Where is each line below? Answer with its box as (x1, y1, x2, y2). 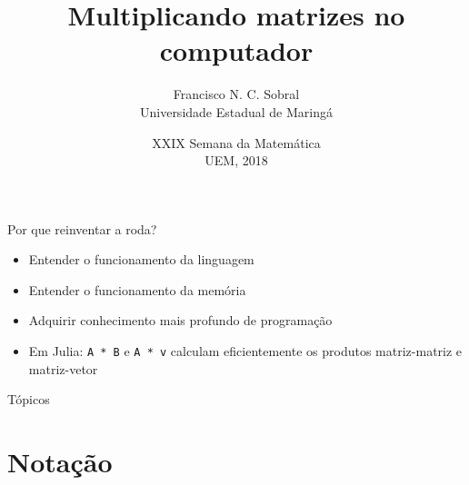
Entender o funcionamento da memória (28, 280, 246, 299)
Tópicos (7, 390, 50, 409)
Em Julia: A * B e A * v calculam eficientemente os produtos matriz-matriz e (28, 341, 463, 361)
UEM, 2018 (205, 151, 268, 170)
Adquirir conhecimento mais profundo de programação (28, 311, 333, 330)
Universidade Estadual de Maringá (139, 102, 333, 121)
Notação (7, 443, 113, 480)
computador (159, 32, 314, 69)
